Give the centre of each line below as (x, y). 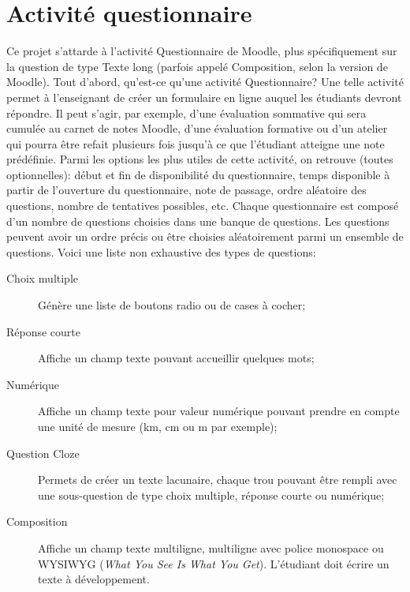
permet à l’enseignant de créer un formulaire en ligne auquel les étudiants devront (204, 97)
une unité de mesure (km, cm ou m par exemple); (158, 426)
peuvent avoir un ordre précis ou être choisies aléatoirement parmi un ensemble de (205, 236)
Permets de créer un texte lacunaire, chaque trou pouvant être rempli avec (218, 480)
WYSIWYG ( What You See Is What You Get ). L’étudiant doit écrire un (214, 563)
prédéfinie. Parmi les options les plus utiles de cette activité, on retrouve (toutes (200, 159)
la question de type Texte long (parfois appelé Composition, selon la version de (197, 66)
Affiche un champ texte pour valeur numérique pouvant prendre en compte (219, 411)
